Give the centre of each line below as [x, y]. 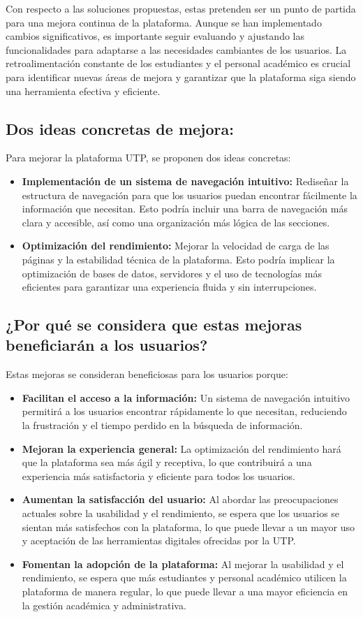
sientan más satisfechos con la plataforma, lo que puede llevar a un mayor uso [188, 527]
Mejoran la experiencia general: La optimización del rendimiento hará [181, 448]
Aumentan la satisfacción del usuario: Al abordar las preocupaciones [180, 499]
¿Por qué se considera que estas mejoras [154, 325]
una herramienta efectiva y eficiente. [83, 90]
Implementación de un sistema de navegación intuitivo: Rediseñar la [185, 181]
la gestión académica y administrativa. [104, 605]
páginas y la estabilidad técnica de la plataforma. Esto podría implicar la [178, 259]
